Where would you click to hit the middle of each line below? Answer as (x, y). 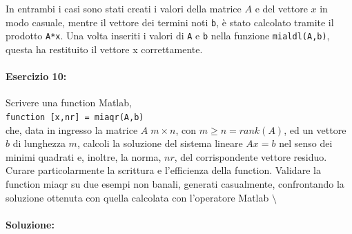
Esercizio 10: (36, 76)
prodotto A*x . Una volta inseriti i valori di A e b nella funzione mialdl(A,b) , (168, 36)
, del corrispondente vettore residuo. (251, 156)
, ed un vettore (315, 129)
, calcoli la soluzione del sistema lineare (160, 143)
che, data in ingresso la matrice (72, 129)
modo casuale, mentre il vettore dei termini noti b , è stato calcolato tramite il (170, 22)
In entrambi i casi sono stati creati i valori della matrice (124, 8)
